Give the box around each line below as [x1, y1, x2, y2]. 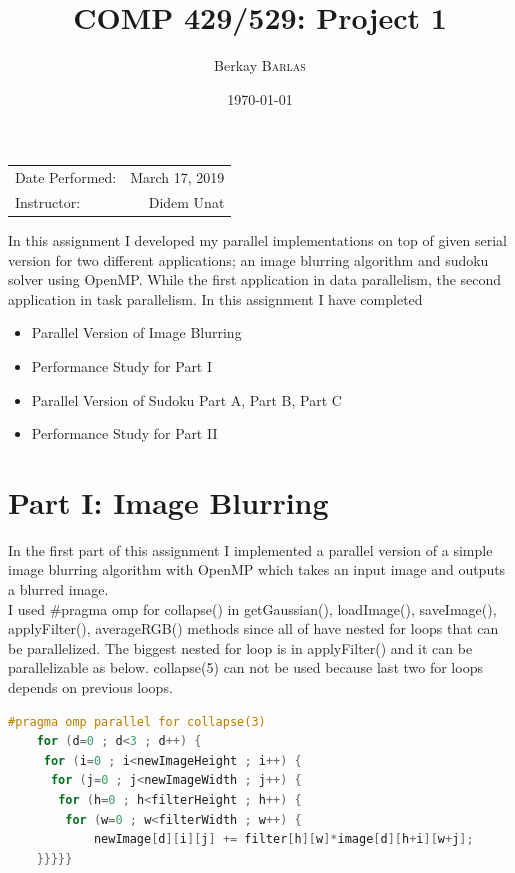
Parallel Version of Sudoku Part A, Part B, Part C [31, 389, 342, 410]
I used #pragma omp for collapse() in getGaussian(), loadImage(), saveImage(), [8, 598, 497, 619]
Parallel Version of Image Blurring [31, 322, 242, 343]
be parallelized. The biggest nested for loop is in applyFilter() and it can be [8, 637, 473, 658]
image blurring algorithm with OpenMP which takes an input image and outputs [8, 559, 506, 580]
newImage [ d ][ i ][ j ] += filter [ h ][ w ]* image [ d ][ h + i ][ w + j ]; [93, 832, 474, 847]
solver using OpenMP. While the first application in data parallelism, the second [8, 269, 502, 290]
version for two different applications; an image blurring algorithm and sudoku [8, 249, 489, 270]
